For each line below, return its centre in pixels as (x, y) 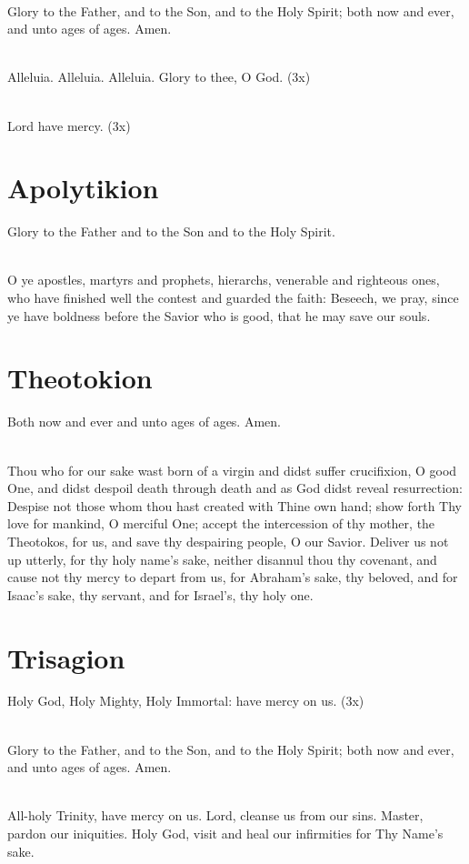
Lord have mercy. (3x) (69, 125)
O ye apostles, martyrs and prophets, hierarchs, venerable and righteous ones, (224, 280)
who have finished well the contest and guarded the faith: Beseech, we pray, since (233, 298)
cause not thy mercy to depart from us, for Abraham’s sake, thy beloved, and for (233, 577)
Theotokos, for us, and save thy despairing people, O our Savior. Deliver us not (228, 541)
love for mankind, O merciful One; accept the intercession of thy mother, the (221, 523)
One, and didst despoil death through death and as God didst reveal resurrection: (235, 488)
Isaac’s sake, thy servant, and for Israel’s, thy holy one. (160, 594)
